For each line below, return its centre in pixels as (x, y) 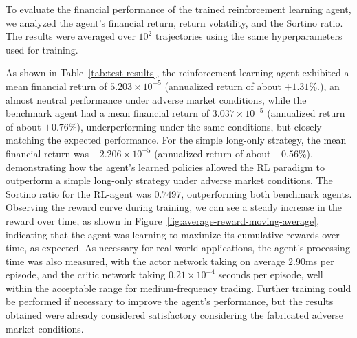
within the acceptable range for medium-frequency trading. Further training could (178, 288)
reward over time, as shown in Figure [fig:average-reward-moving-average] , (163, 220)
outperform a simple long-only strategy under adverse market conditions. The (169, 180)
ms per (320, 261)
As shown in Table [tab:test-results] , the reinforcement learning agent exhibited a (177, 72)
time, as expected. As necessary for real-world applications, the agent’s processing (178, 248)
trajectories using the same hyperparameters (249, 36)
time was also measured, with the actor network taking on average (145, 261)
